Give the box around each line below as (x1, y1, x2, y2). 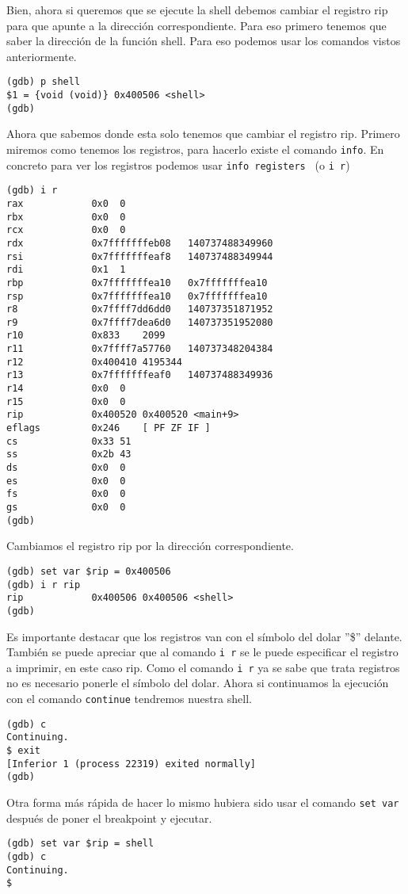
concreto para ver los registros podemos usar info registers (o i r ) (6, 156, 350, 173)
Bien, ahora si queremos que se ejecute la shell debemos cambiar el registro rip (6, 2, 388, 17)
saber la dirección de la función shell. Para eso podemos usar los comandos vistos (6, 32, 401, 49)
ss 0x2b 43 (6, 449, 132, 460)
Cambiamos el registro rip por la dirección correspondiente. (6, 537, 294, 554)
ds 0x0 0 (6, 462, 126, 474)
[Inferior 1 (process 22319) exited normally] (6, 758, 256, 770)
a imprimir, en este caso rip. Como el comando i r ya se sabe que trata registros (6, 659, 400, 675)
